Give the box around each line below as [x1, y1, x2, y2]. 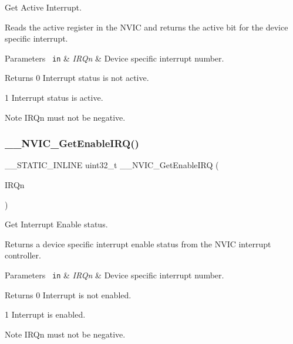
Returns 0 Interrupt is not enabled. [5, 288, 132, 301]
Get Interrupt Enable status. [5, 218, 108, 230]
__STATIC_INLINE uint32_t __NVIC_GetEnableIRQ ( [5, 159, 219, 171]
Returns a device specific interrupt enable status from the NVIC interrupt [5, 237, 271, 250]
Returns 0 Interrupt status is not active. [5, 71, 149, 84]
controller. [5, 249, 41, 261]
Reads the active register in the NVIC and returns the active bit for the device [5, 21, 288, 33]
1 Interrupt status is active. [5, 91, 103, 104]
